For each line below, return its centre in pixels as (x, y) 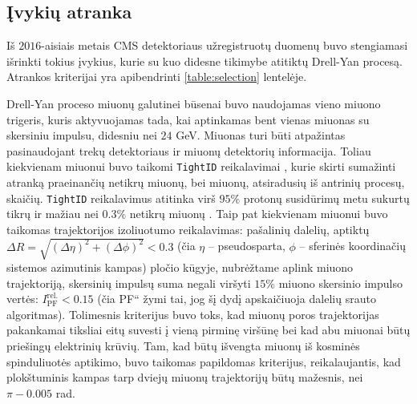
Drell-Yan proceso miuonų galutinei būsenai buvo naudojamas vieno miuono (194, 103)
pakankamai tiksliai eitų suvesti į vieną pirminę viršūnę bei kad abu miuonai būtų (208, 330)
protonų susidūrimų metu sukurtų (326, 198)
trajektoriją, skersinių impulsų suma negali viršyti (129, 283)
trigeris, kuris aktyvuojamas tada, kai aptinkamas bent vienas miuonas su (188, 119)
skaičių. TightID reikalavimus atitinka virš (111, 198)
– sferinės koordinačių (352, 246)
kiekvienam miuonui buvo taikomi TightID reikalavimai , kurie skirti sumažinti (201, 166)
